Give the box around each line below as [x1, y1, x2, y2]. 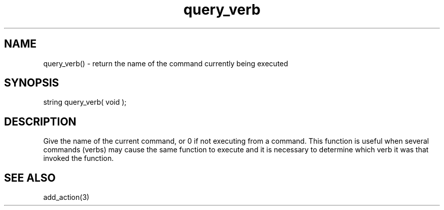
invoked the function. [43, 154, 114, 163]
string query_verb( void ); [43, 98, 127, 107]
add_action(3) [43, 193, 90, 202]
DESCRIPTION [4, 115, 77, 128]
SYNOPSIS [4, 76, 59, 90]
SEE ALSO [4, 171, 56, 184]
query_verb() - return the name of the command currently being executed [43, 59, 288, 68]
